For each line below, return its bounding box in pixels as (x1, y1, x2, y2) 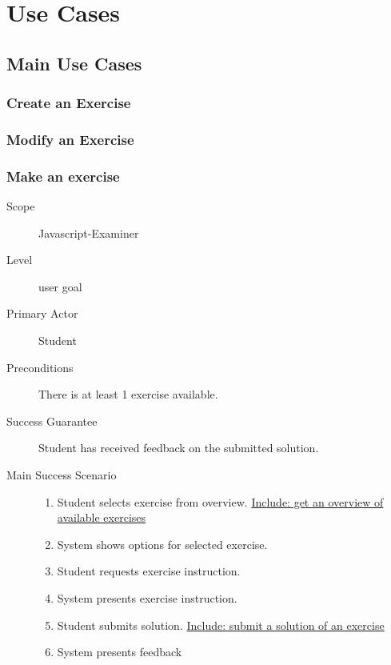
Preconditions (6, 359, 74, 375)
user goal (38, 278, 82, 294)
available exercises (57, 509, 146, 526)
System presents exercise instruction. (57, 589, 237, 606)
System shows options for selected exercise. (57, 535, 268, 552)
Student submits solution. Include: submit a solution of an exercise (57, 616, 385, 633)
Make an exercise (6, 166, 120, 186)
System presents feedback (57, 643, 182, 660)
